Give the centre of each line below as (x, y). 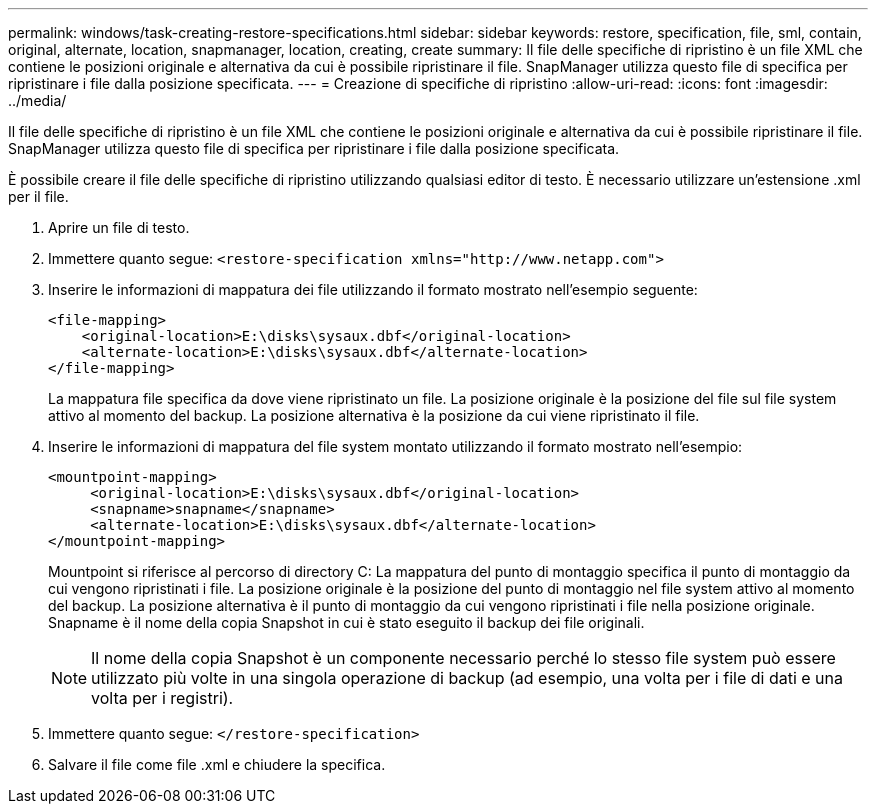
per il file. (38, 196)
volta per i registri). (162, 698)
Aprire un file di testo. (119, 227)
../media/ (37, 100)
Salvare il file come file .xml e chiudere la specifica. (217, 764)
